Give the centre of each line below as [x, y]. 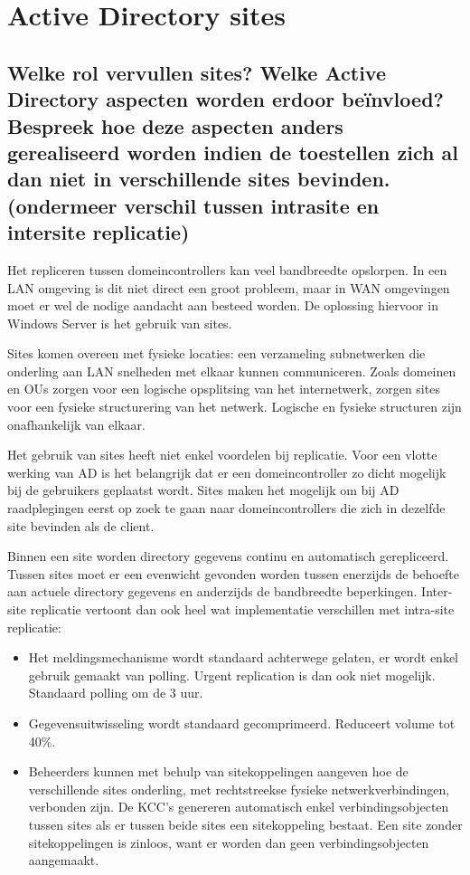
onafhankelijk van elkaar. [76, 424]
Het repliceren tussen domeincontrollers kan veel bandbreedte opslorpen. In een [227, 269]
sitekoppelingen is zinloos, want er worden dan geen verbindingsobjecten [229, 842]
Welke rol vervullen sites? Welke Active [197, 72]
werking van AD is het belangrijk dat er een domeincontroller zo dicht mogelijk [227, 472]
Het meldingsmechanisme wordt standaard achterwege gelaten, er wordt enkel [243, 657]
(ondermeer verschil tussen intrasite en [193, 205]
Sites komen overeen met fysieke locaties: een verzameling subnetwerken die [216, 353]
